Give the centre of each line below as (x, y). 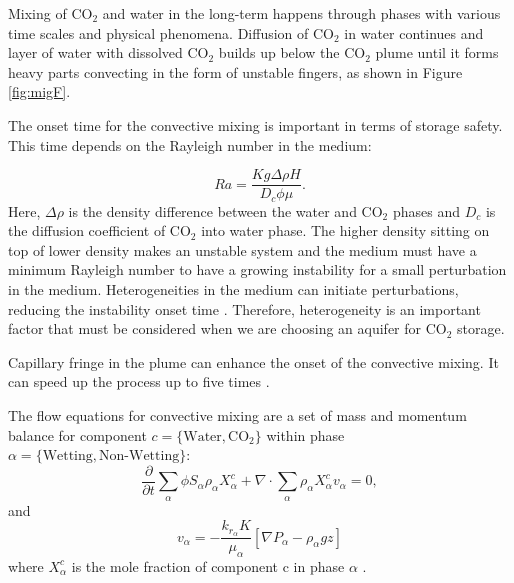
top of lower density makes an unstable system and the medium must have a (242, 249)
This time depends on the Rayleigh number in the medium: (190, 144)
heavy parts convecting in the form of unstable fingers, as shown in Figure (235, 71)
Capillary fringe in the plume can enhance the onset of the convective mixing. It (253, 361)
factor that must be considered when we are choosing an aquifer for (215, 328)
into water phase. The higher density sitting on (345, 230)
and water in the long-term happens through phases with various (301, 13)
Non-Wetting (139, 456)
